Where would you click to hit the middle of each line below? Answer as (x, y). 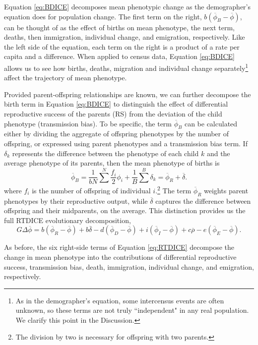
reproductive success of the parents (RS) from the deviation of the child (113, 114)
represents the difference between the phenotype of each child (105, 153)
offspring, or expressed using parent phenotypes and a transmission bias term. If (126, 143)
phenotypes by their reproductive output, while (76, 201)
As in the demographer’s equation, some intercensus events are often (120, 300)
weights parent (226, 190)
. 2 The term (173, 190)
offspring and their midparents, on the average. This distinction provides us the (125, 210)
